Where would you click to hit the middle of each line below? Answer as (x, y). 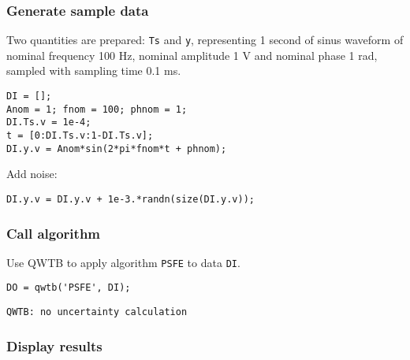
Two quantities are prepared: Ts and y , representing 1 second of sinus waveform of (205, 40)
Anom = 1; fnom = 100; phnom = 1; (97, 109)
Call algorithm (54, 233)
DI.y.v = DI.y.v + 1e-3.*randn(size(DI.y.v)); (130, 199)
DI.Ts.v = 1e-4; (49, 122)
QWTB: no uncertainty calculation (97, 312)
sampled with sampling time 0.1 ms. (94, 71)
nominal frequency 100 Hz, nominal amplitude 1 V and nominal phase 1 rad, (192, 55)
